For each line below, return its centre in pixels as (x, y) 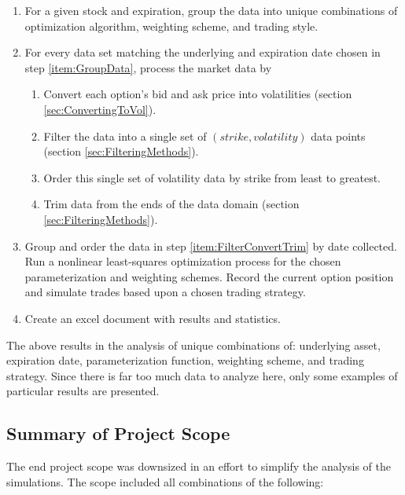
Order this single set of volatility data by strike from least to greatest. (212, 177)
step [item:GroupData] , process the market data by (148, 67)
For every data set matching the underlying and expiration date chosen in (202, 52)
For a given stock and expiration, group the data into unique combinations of (211, 10)
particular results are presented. (83, 391)
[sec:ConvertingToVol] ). (100, 109)
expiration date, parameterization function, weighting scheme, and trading (185, 360)
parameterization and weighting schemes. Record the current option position (209, 276)
